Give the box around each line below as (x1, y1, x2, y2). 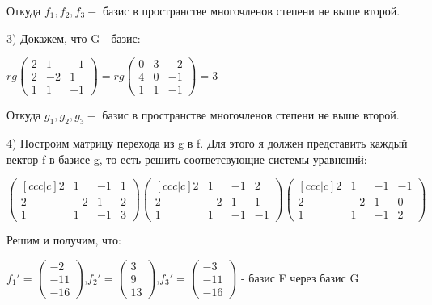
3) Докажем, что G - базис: (6, 29, 141, 46)
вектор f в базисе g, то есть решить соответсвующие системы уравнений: (6, 150, 367, 167)
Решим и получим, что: (6, 232, 121, 249)
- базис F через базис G (240, 269, 359, 286)
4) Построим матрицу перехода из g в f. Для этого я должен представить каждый (6, 135, 408, 152)
